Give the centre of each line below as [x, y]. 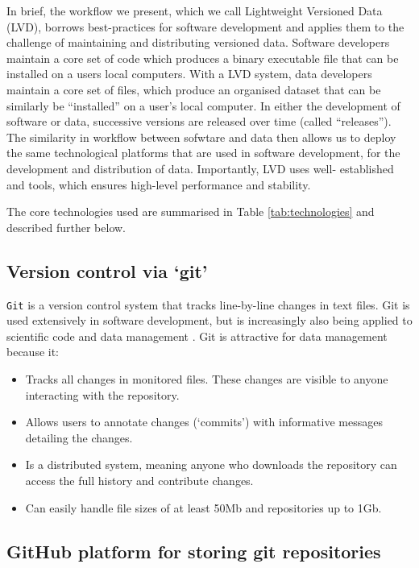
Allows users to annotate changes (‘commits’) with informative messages [204, 422]
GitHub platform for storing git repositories [194, 551]
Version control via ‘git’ [107, 270]
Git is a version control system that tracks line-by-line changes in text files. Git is [208, 304]
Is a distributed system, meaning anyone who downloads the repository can [211, 464]
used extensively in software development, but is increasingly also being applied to [209, 320]
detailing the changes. [79, 437]
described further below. [66, 227]
